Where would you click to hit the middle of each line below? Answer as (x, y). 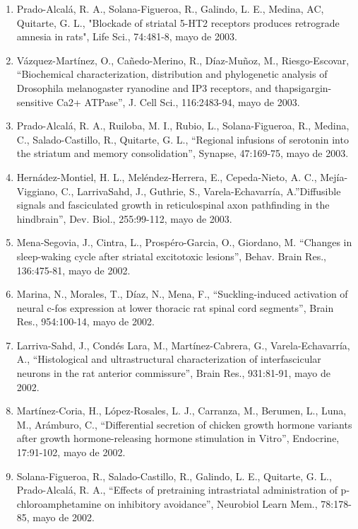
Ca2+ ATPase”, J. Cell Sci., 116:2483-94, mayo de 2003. (178, 101)
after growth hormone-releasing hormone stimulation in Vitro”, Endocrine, (178, 438)
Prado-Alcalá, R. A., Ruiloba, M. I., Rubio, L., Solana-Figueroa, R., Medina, (183, 126)
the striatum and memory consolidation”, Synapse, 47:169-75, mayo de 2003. (183, 153)
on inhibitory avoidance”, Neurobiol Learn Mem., (211, 503)
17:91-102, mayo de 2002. (71, 452)
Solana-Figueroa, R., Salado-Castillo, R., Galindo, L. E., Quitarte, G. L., (174, 476)
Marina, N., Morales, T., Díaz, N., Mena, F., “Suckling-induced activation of (182, 294)
